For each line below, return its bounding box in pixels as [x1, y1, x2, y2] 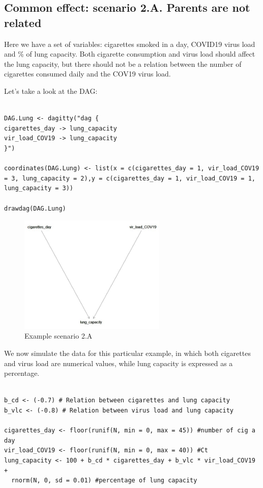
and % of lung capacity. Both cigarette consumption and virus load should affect [4, 48, 255, 59]
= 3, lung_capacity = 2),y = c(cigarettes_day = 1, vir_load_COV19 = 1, [4, 174, 255, 182]
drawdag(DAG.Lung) [4, 204, 66, 212]
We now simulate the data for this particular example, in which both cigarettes [4, 348, 251, 358]
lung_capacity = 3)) [4, 185, 74, 192]
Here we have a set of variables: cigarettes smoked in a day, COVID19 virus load [4, 38, 255, 49]
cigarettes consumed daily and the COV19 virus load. [4, 68, 171, 79]
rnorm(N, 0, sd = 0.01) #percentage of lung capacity [11, 477, 197, 484]
